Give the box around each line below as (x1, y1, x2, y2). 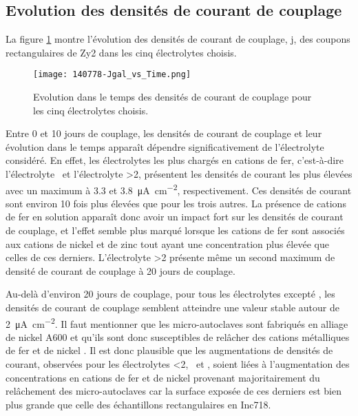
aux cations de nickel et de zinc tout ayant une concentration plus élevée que (6, 236, 329, 251)
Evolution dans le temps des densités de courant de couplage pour (33, 90, 312, 104)
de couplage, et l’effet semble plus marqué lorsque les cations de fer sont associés (6, 223, 345, 238)
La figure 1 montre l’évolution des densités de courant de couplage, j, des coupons (6, 32, 350, 46)
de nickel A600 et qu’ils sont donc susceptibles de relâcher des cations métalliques (6, 329, 350, 344)
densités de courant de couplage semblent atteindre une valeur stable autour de (6, 300, 340, 315)
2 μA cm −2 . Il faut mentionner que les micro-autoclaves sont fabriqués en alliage (6, 314, 348, 331)
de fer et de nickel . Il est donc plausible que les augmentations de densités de (6, 343, 333, 357)
